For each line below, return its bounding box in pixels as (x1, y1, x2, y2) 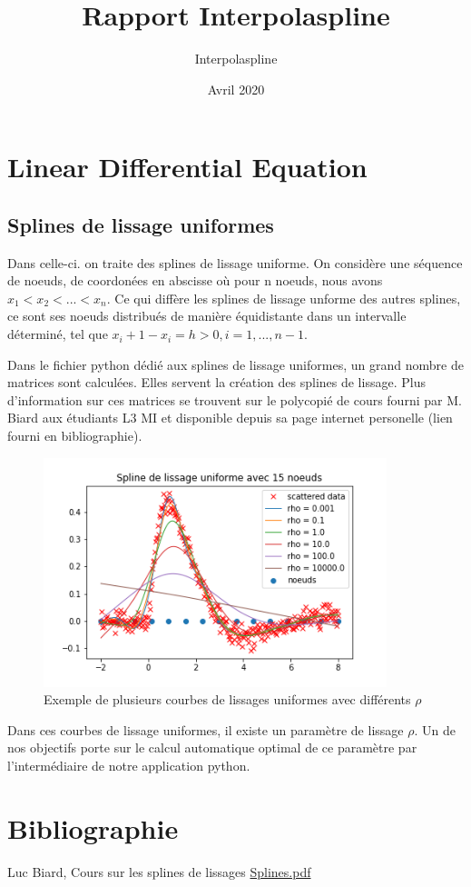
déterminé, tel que (7, 324, 108, 344)
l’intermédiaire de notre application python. (7, 755, 250, 774)
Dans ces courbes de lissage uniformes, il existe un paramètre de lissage (7, 720, 404, 739)
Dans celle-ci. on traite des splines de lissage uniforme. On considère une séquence (7, 253, 463, 272)
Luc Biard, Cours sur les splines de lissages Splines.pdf (7, 862, 311, 881)
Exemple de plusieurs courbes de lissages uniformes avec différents (44, 690, 411, 709)
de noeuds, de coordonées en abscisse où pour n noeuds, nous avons (7, 271, 383, 290)
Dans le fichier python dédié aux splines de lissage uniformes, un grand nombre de (7, 354, 464, 374)
